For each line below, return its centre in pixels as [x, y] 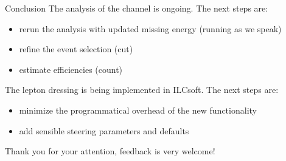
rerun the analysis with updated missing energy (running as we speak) [150, 28]
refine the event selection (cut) [76, 49]
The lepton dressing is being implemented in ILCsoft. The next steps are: [142, 90]
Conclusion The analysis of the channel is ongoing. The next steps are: [137, 8]
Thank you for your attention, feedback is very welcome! [110, 151]
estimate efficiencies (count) [71, 69]
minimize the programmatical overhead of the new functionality [138, 110]
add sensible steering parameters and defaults [104, 130]
